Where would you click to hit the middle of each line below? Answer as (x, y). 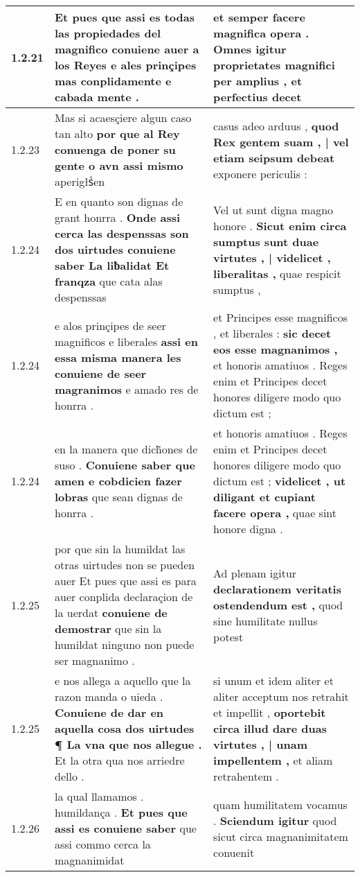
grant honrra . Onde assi (118, 217)
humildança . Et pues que (121, 812)
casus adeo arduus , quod (276, 125)
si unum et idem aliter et (273, 680)
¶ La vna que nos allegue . (128, 744)
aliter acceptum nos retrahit (281, 696)
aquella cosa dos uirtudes (125, 728)
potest (228, 636)
